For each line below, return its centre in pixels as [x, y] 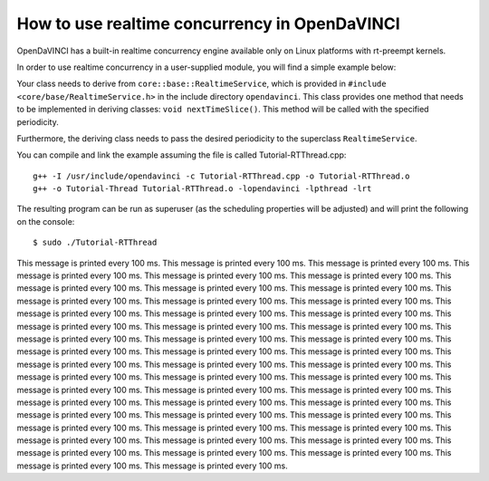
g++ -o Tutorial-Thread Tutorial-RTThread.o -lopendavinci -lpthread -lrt [202, 189]
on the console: [46, 221]
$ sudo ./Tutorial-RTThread [95, 243]
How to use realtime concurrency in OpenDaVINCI [208, 24]
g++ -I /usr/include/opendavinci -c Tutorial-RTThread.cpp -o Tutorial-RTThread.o [221, 176]
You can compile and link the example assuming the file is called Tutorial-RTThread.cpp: [182, 155]
